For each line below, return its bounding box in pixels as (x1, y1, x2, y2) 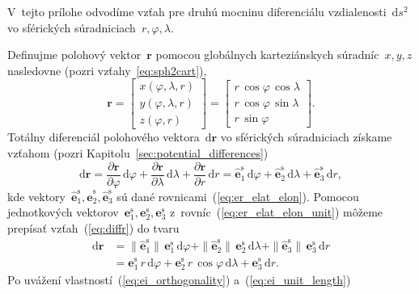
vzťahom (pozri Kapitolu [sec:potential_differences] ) (7, 145, 269, 162)
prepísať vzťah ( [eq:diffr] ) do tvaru (7, 219, 180, 236)
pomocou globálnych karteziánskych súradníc (155, 46, 379, 63)
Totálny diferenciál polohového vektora (7, 128, 200, 145)
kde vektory (7, 187, 66, 204)
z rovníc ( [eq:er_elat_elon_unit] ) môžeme (170, 204, 383, 220)
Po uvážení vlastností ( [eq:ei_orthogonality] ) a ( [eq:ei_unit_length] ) (7, 271, 351, 288)
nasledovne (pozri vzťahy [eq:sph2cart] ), (7, 61, 207, 78)
